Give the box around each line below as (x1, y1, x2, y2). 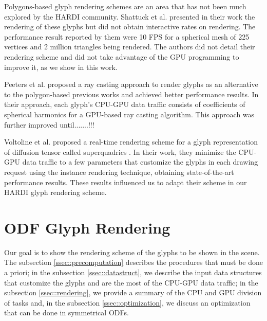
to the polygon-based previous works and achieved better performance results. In (4, 88, 259, 99)
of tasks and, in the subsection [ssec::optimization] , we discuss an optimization (4, 297, 251, 308)
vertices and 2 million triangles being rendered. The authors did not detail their (4, 41, 255, 52)
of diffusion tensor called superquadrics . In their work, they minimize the (4, 146, 236, 157)
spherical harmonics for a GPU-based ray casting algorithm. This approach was (4, 109, 255, 119)
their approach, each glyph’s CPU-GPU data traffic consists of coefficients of (4, 99, 245, 110)
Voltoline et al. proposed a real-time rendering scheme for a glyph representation (4, 136, 258, 147)
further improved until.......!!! (4, 119, 94, 130)
